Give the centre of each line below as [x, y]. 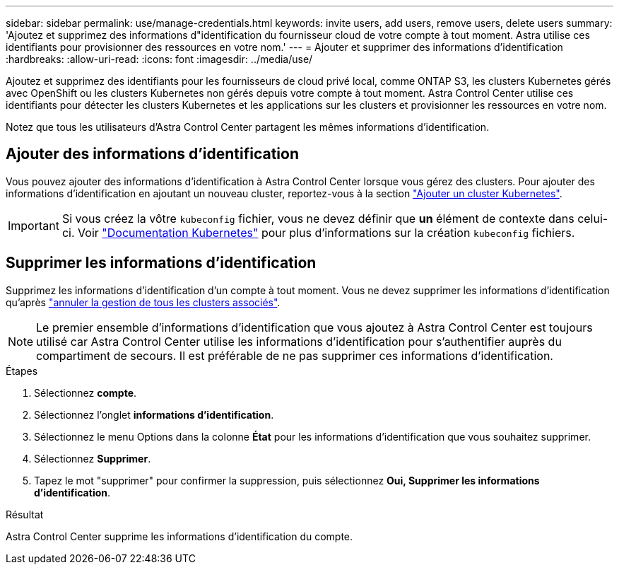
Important [34, 225]
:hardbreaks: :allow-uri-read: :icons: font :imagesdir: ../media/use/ [159, 59]
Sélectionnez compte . [86, 392]
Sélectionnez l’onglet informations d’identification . [154, 414]
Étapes [22, 371]
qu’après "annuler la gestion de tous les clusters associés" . [143, 302]
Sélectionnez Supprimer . [93, 458]
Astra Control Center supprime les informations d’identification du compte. [179, 536]
